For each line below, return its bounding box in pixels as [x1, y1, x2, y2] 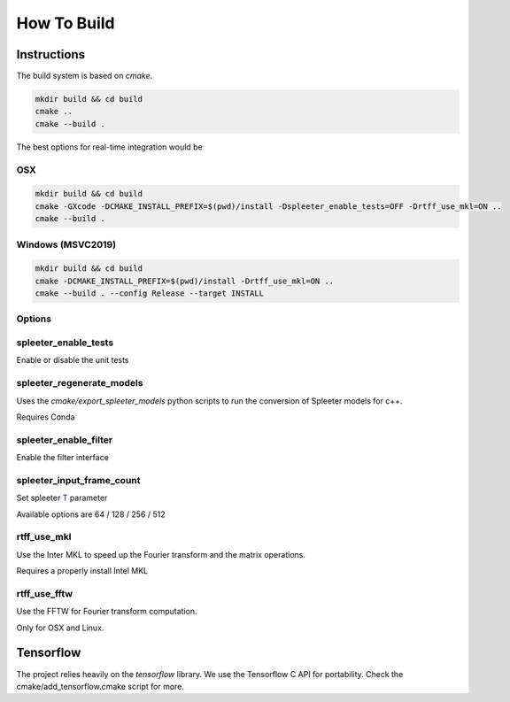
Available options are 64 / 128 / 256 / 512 [16, 509, 166, 520]
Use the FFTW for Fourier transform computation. [16, 606, 198, 617]
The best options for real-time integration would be [16, 142, 203, 152]
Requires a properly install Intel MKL [16, 566, 149, 576]
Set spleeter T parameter [16, 492, 108, 504]
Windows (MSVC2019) [16, 238, 117, 251]
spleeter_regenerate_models [16, 377, 143, 390]
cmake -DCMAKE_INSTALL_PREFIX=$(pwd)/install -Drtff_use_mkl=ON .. [35, 275, 335, 286]
